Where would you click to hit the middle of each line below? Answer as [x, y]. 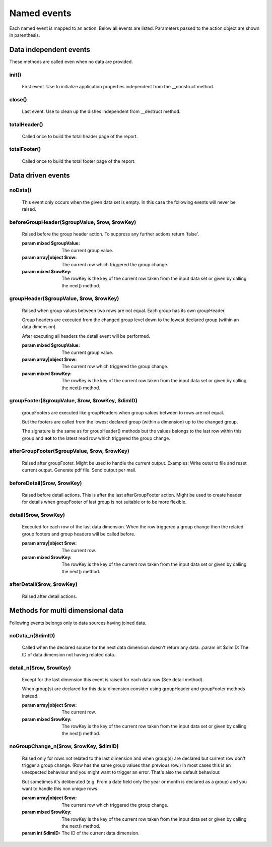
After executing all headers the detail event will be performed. [86, 336]
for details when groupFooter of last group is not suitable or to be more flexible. [104, 502]
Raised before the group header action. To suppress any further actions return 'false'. [111, 234]
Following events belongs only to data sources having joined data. [78, 623]
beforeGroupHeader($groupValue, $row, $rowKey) [73, 222]
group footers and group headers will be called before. [79, 534]
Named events [40, 13]
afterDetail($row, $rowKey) [43, 584]
